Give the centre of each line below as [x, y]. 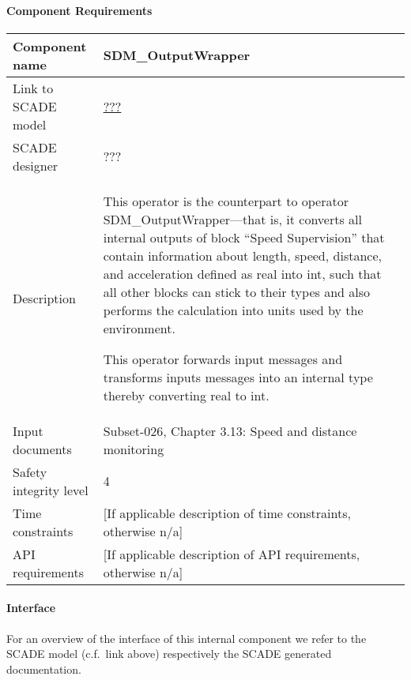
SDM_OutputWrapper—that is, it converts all [232, 219]
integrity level [51, 490]
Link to [33, 88]
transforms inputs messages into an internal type [238, 377]
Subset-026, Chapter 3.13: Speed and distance [230, 430]
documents [42, 449]
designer [36, 165]
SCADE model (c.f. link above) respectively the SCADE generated [169, 654]
